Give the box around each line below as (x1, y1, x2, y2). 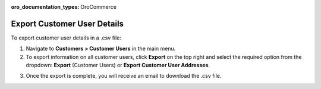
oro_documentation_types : (11, 4, 80, 10)
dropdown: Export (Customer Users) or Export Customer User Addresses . (26, 62, 210, 69)
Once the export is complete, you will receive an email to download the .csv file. (26, 72, 222, 80)
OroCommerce (80, 4, 117, 10)
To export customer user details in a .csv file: (11, 34, 122, 41)
